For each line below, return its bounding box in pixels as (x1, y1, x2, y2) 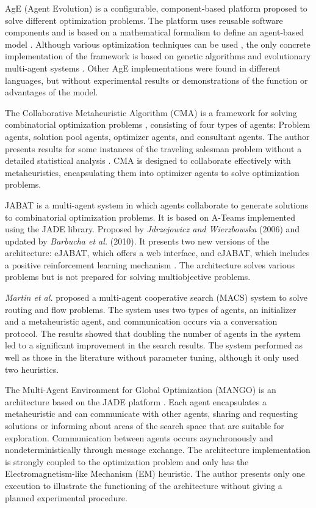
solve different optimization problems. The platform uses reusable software (5, 13, 283, 26)
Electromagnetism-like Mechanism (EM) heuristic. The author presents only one (5, 467, 306, 480)
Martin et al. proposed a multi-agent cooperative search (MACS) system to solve (5, 291, 307, 304)
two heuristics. (5, 363, 59, 375)
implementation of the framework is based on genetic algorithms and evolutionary (5, 50, 311, 62)
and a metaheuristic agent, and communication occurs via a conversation (5, 315, 278, 328)
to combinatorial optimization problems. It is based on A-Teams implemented (5, 210, 295, 223)
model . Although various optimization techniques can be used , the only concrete (5, 37, 311, 50)
